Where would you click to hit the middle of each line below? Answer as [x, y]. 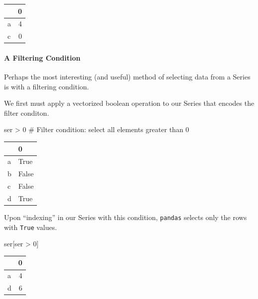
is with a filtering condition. [47, 86]
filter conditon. [27, 112]
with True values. [31, 227]
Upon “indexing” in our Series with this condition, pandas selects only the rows [126, 217]
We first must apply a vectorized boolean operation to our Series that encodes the [129, 103]
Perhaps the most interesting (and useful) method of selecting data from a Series [127, 77]
